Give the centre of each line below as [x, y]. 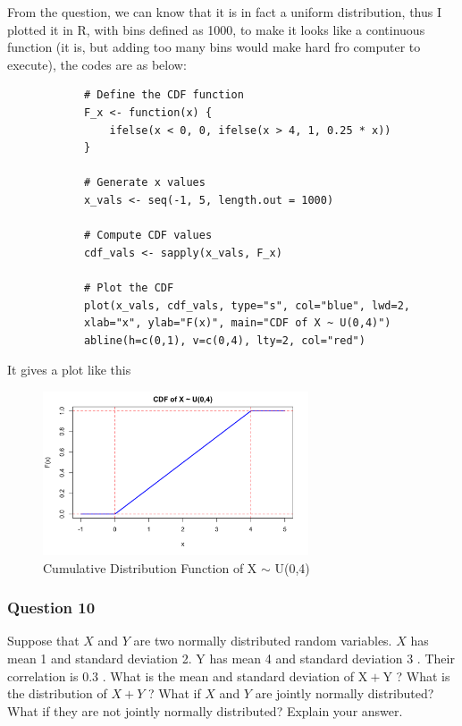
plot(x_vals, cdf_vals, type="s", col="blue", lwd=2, [247, 305]
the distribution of [57, 693]
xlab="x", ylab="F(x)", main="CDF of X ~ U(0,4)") [237, 323]
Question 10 [51, 608]
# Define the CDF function [164, 95]
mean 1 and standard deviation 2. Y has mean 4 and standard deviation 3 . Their [231, 658]
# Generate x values [144, 183]
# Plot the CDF [129, 287]
